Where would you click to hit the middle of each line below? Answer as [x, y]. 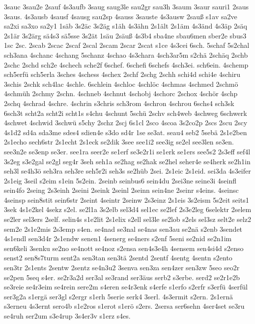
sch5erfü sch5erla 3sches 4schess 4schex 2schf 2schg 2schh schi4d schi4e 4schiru [122, 74]
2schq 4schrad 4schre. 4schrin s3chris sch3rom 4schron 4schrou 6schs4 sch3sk [119, 103]
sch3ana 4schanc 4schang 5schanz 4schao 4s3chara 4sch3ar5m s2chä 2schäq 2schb [126, 54]
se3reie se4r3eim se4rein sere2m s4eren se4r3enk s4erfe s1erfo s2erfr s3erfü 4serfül [126, 287]
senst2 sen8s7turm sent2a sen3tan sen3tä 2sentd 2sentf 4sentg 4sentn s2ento [118, 258]
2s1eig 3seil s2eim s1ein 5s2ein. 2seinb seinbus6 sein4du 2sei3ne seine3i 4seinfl [120, 180]
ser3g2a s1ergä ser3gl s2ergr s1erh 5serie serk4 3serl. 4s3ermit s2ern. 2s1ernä [118, 296]
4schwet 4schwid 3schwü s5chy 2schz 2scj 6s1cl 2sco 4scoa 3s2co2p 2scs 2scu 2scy [126, 123]
